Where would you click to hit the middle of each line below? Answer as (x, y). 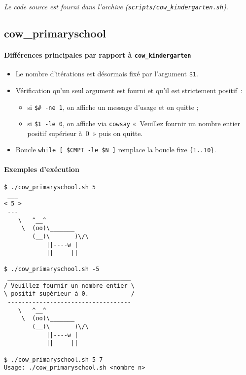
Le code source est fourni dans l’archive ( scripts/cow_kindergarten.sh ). (116, 6)
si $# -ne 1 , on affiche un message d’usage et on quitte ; (113, 107)
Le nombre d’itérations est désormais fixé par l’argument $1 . (107, 74)
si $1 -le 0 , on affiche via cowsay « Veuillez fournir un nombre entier (134, 123)
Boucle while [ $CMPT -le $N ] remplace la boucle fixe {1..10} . (116, 150)
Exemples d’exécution (42, 169)
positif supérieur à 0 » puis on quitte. (85, 133)
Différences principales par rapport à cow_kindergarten (98, 55)
